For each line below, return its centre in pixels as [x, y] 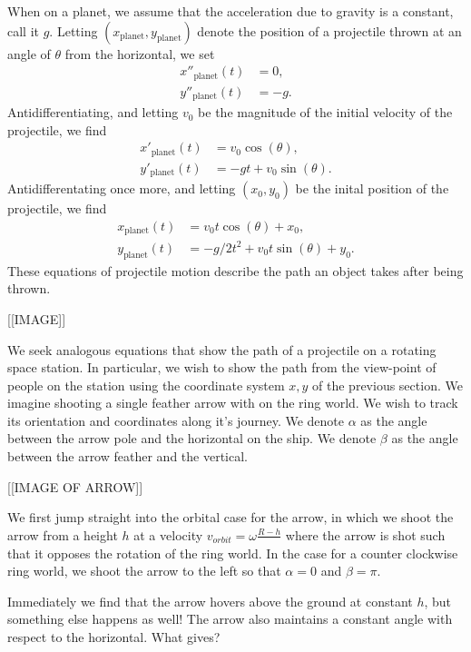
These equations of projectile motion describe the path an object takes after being [235, 270]
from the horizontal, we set [140, 53]
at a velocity [168, 534]
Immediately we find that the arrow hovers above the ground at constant [210, 601]
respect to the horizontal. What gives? [114, 637]
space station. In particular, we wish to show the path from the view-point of [222, 367]
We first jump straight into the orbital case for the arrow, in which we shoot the [231, 517]
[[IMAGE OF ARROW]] [75, 486]
